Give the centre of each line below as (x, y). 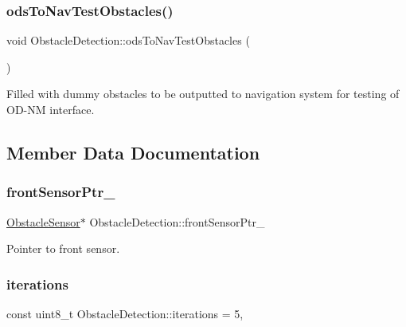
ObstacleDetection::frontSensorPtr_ (177, 221)
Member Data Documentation (133, 152)
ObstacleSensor (43, 221)
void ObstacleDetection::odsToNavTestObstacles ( (128, 40)
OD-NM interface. (51, 109)
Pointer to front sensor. (63, 248)
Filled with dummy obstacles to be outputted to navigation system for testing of (203, 94)
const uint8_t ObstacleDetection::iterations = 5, (125, 313)
